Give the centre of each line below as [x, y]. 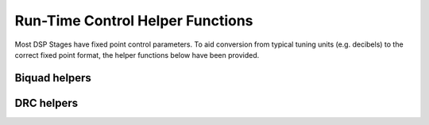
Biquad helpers [53, 78]
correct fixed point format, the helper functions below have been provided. [137, 55]
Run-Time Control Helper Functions [134, 21]
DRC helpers [46, 103]
